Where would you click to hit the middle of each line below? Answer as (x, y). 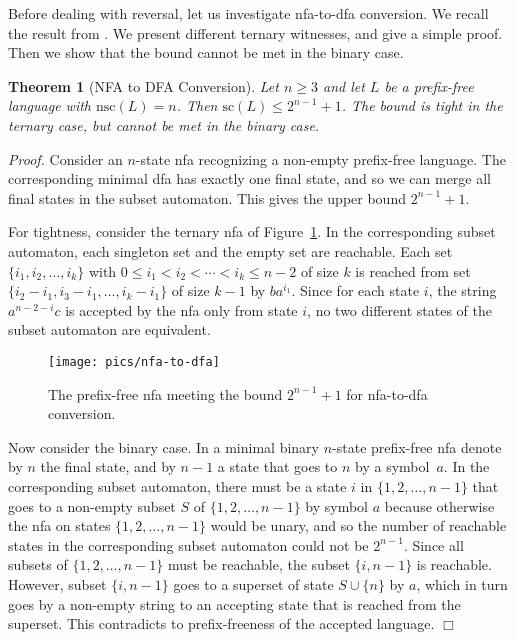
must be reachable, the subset (259, 564)
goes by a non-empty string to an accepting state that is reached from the (234, 603)
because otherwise (439, 505)
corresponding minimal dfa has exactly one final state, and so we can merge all (250, 178)
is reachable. (454, 564)
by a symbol (392, 466)
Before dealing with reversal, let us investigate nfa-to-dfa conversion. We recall (248, 13)
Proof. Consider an (65, 158)
